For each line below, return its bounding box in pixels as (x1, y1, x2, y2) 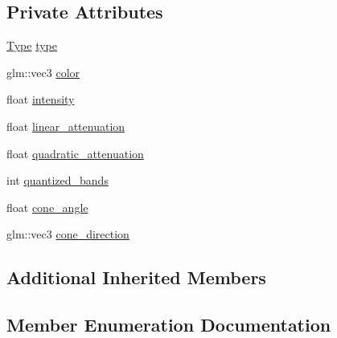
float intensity (6, 91, 75, 108)
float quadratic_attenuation (6, 145, 144, 161)
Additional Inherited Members (6, 265, 266, 290)
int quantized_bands (6, 172, 109, 189)
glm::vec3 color (6, 63, 80, 80)
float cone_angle (6, 198, 88, 215)
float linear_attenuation (6, 117, 125, 134)
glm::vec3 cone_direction (6, 226, 129, 242)
